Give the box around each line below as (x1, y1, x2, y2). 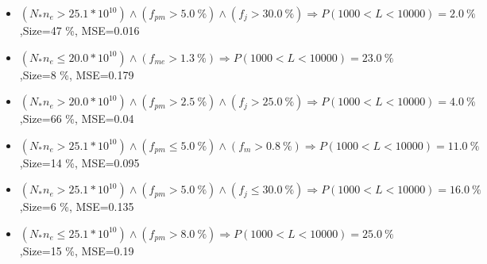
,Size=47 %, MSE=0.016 (19, 22, 140, 38)
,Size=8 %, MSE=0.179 (19, 66, 134, 82)
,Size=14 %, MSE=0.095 (19, 154, 140, 170)
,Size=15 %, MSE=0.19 (19, 242, 134, 258)
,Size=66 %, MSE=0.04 (19, 110, 134, 127)
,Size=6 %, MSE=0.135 (19, 198, 134, 215)
